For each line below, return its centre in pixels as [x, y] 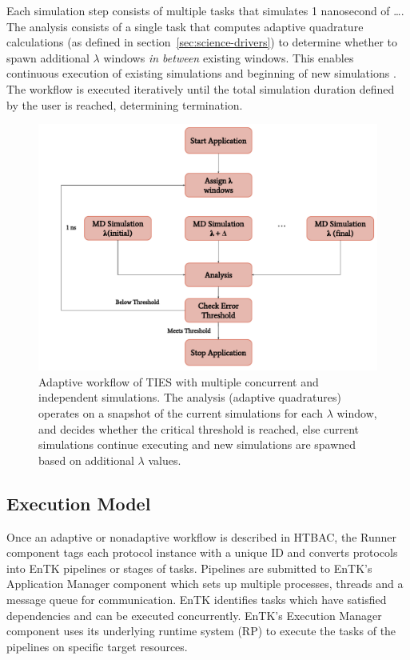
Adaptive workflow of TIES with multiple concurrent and [179, 381]
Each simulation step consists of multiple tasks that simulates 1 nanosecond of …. [205, 10]
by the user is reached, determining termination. [125, 104]
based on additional [86, 460]
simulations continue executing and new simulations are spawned [197, 444]
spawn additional [48, 57]
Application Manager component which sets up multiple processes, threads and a [205, 584]
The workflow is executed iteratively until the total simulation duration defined [201, 88]
